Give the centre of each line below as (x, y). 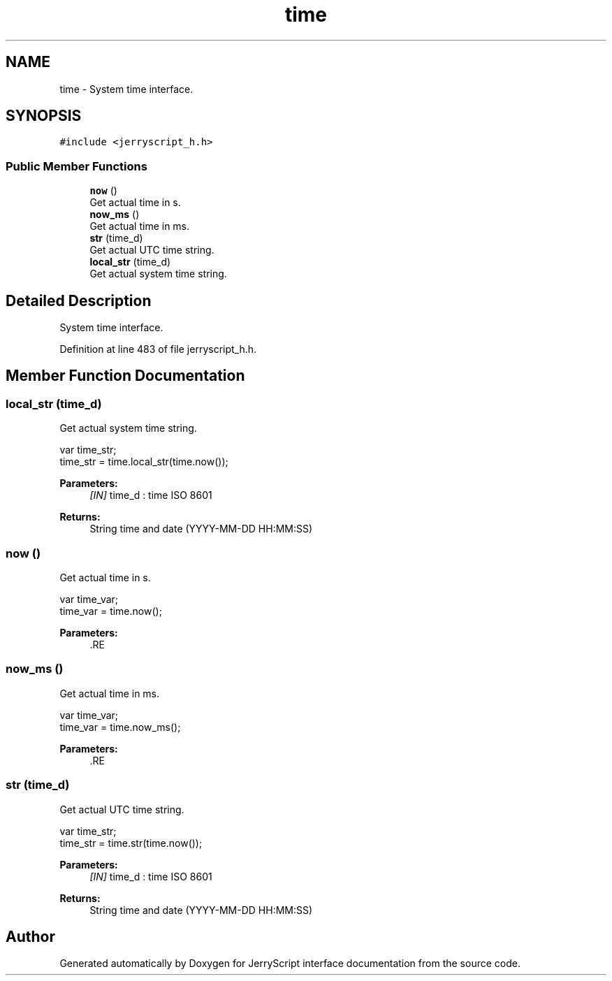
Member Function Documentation (125, 376)
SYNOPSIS (44, 116)
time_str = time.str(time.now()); (131, 843)
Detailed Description (79, 300)
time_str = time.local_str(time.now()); (144, 462)
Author (30, 936)
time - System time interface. (126, 89)
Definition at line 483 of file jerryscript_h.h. (158, 349)
